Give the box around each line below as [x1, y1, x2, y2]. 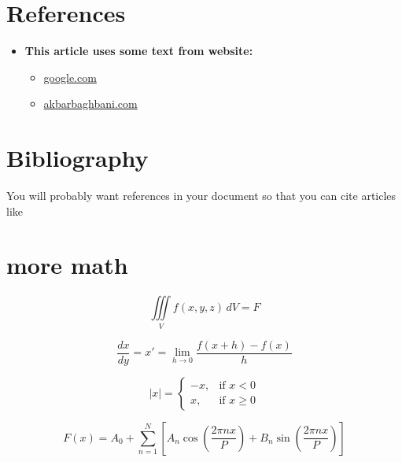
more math [6, 249, 128, 281]
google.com [43, 68, 97, 85]
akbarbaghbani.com [43, 95, 138, 112]
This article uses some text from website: [24, 43, 253, 59]
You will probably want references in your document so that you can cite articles [6, 187, 396, 204]
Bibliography [6, 142, 149, 174]
